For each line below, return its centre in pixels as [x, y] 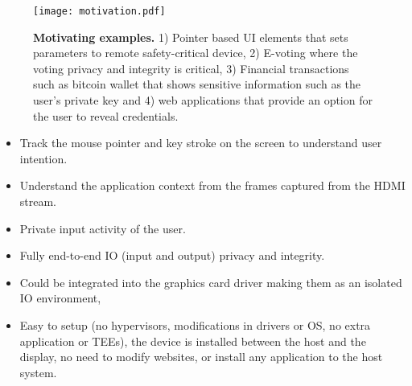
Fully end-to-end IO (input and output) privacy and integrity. [172, 255]
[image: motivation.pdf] [99, 11]
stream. [38, 201]
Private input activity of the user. [103, 228]
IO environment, [60, 298]
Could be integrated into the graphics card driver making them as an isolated [211, 282]
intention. [43, 158]
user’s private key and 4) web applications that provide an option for [203, 100]
